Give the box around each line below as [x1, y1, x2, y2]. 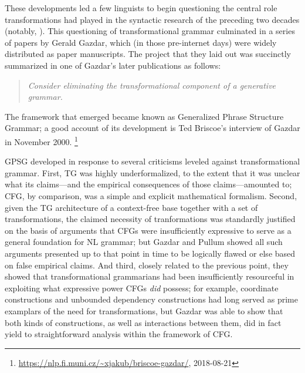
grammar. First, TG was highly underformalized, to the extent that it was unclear [5, 166, 300, 179]
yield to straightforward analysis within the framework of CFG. [5, 328, 233, 340]
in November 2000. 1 [5, 133, 78, 147]
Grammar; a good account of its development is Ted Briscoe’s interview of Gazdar [5, 122, 300, 134]
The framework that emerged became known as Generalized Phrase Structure [5, 110, 284, 122]
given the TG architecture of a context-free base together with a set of [5, 201, 258, 213]
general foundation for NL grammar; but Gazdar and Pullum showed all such [5, 236, 283, 248]
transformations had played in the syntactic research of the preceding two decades [5, 13, 300, 25]
